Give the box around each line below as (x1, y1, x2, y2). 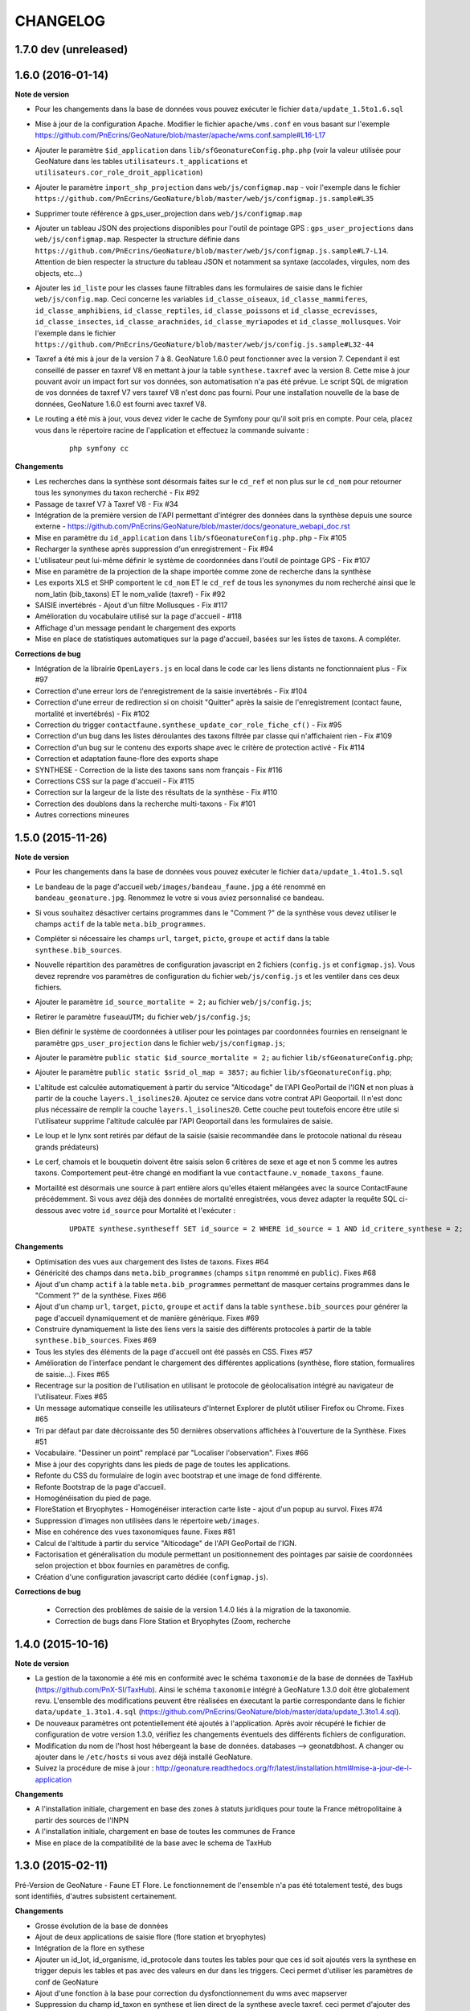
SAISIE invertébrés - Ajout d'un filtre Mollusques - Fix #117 (35, 600, 228, 611)
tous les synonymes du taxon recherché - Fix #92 (35, 487, 200, 498)
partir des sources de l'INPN (35, 1815, 129, 1825)
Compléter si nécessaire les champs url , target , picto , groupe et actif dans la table (35, 934, 329, 944)
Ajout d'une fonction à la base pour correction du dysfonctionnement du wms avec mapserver (35, 1988, 348, 1998)
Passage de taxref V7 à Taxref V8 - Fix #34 (35, 499, 178, 508)
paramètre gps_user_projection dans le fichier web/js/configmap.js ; (35, 1038, 285, 1047)
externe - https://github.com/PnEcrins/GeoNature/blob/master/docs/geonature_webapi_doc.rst (35, 521, 350, 531)
